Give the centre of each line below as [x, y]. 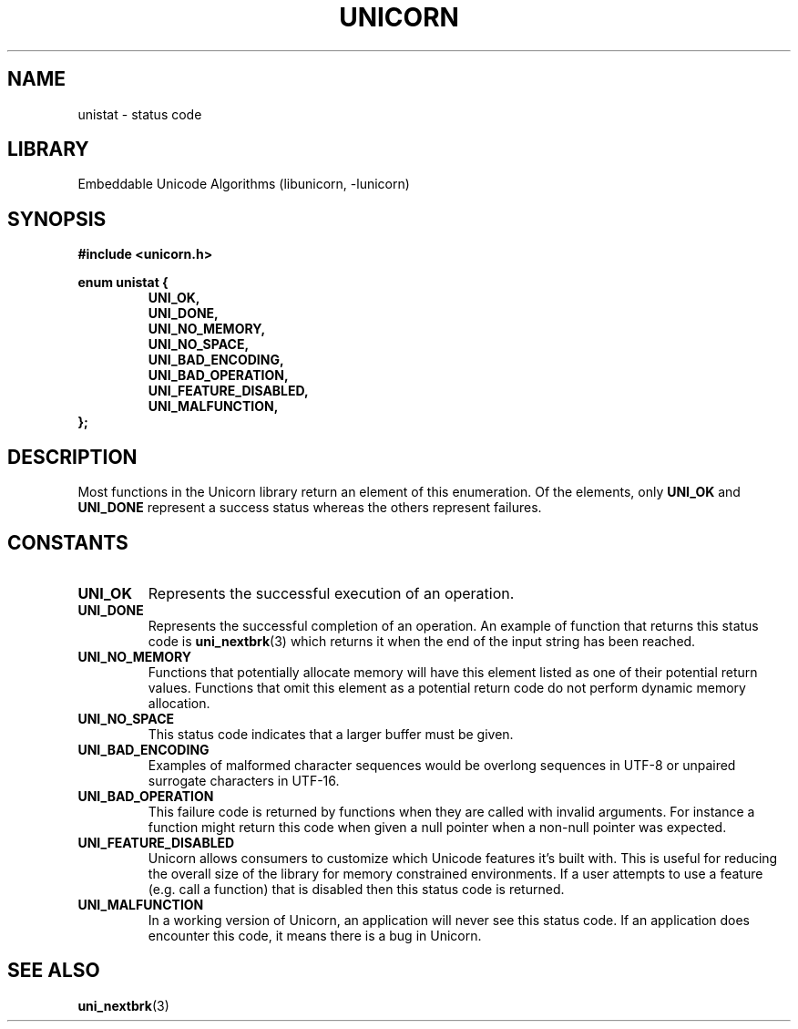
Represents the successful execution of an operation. [331, 593]
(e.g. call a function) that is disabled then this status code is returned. [356, 889]
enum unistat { [123, 283]
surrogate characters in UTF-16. [244, 780]
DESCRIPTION [72, 457]
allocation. [179, 703]
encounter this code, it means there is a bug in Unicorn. [315, 935]
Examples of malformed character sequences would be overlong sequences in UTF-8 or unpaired [442, 765]
